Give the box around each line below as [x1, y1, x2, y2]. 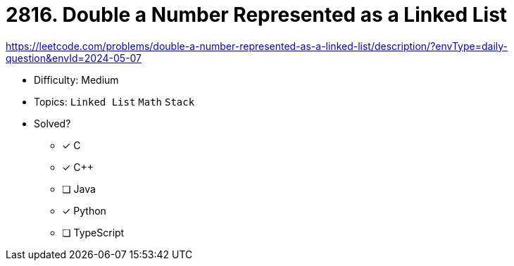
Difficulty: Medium [34, 73, 119, 86]
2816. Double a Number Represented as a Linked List [6, 3, 508, 27]
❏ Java [62, 182, 96, 195]
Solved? [34, 117, 71, 129]
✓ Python [62, 204, 106, 217]
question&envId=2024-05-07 [6, 51, 142, 64]
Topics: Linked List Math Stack [34, 95, 195, 108]
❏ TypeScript [62, 226, 125, 239]
